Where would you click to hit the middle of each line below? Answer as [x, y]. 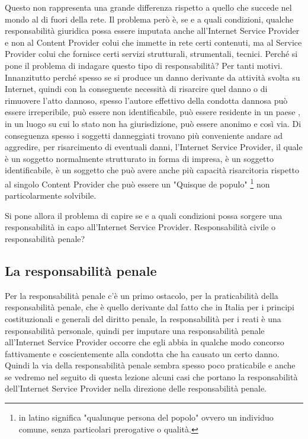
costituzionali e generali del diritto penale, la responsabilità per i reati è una [143, 318]
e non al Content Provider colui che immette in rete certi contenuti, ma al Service [153, 42]
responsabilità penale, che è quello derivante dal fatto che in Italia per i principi [150, 307]
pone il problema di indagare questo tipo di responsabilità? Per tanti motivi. [144, 65]
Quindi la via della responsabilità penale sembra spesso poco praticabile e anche [150, 365]
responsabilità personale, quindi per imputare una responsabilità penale [135, 330]
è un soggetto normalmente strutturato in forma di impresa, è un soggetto [139, 158]
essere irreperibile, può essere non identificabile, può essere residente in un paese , [153, 112]
